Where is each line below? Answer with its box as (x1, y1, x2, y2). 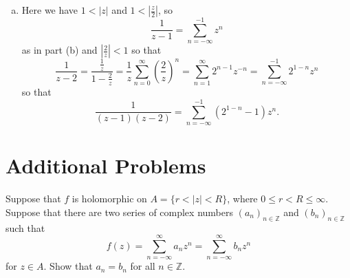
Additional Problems (6, 151, 206, 180)
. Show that (43, 259, 93, 273)
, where (227, 191, 258, 206)
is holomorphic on (72, 191, 147, 206)
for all (130, 259, 155, 273)
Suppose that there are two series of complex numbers (6, 204, 233, 219)
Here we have (21, 3, 78, 17)
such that (6, 220, 45, 235)
